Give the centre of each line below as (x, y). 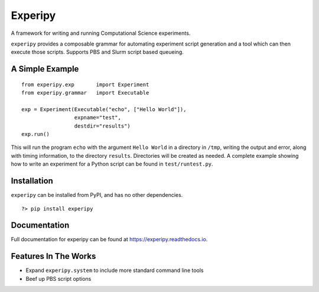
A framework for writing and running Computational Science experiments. (101, 33)
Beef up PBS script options (58, 278)
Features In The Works (53, 256)
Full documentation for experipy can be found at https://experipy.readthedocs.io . (109, 239)
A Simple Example (45, 69)
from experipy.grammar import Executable (85, 93)
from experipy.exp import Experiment (85, 85)
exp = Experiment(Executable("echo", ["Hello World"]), (104, 109)
